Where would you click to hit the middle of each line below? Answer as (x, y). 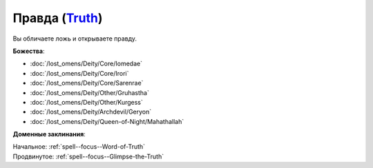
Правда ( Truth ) (58, 18)
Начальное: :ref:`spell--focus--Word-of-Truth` (79, 147)
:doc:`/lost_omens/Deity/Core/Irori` (79, 73)
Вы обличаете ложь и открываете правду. (75, 39)
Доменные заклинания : (49, 134)
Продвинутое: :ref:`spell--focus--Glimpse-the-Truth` (88, 156)
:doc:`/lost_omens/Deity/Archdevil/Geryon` (91, 112)
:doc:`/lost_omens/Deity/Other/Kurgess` (86, 102)
